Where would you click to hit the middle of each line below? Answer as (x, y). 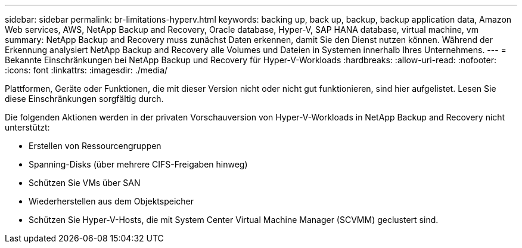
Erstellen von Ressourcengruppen (95, 146)
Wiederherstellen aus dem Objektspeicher (111, 201)
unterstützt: (27, 127)
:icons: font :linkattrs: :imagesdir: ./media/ (86, 70)
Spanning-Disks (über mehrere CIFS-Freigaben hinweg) (138, 164)
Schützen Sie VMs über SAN (85, 183)
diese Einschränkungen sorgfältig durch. (84, 99)
